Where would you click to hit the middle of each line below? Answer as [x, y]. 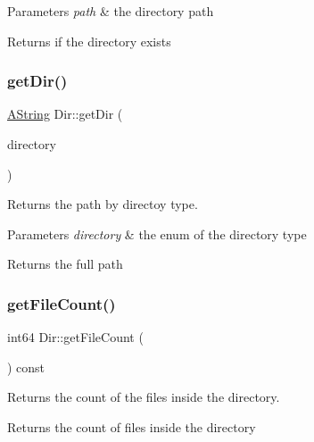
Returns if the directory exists [89, 41]
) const [26, 367]
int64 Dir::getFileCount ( [75, 337]
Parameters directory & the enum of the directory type [157, 234]
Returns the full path [65, 264]
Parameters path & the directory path [111, 11]
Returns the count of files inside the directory [132, 426]
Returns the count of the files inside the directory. [144, 397]
